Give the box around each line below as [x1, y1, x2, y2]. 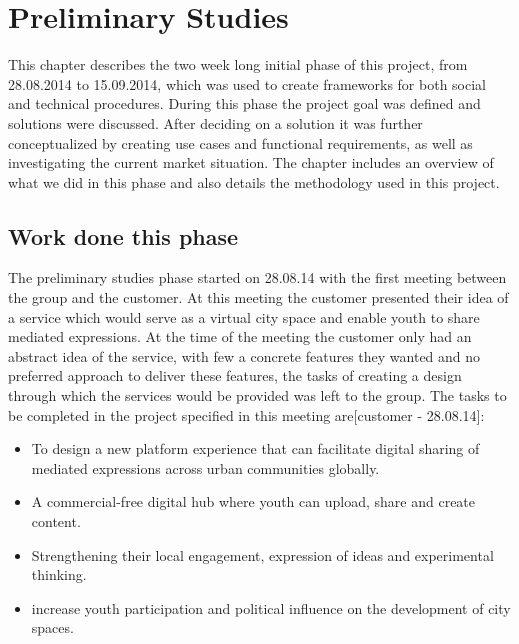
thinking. [31, 564, 87, 585]
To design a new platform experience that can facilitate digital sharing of [31, 438, 480, 459]
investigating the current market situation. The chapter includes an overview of [8, 152, 494, 173]
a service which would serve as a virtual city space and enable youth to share [8, 306, 480, 327]
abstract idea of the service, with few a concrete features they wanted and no [8, 345, 481, 366]
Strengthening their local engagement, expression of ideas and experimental [31, 544, 494, 565]
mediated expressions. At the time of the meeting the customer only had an [8, 326, 472, 347]
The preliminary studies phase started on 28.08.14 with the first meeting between [8, 267, 507, 288]
